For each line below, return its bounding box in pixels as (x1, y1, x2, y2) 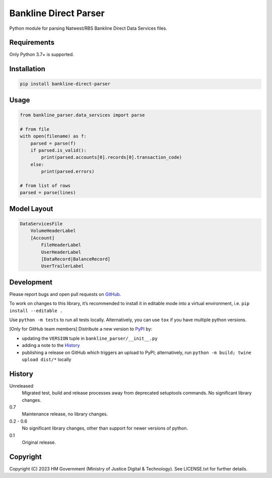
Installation (9, 65, 45, 73)
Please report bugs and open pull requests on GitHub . (9, 291, 121, 297)
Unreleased (9, 383, 34, 389)
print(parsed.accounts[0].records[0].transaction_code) (41, 154, 182, 160)
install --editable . (9, 308, 63, 314)
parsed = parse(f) (30, 140, 76, 146)
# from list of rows (20, 183, 71, 189)
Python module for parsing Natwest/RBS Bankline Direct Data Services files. (9, 25, 167, 31)
